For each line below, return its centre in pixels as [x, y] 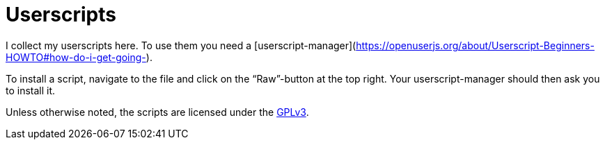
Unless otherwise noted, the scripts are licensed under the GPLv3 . [157, 112]
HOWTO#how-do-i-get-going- [76, 57]
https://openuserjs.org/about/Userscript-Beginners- [475, 45]
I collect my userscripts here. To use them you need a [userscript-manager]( [181, 45]
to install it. [31, 90]
